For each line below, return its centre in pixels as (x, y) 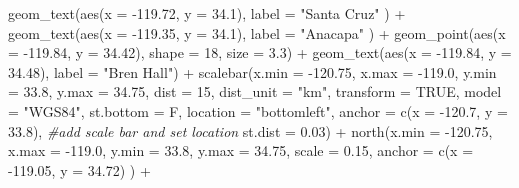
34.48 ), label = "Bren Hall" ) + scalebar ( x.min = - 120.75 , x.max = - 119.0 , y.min (252, 71)
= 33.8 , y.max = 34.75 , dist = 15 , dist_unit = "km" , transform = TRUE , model (255, 91)
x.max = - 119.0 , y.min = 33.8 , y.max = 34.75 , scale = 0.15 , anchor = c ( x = (241, 150)
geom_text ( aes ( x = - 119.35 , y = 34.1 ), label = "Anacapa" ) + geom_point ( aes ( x (257, 32)
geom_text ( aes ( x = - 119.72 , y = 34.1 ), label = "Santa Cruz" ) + (207, 13)
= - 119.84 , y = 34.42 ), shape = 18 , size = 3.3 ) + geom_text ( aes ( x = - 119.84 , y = (260, 52)
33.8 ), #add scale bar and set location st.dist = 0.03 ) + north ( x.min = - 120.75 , (250, 130)
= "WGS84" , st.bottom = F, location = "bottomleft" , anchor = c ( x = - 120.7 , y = (258, 110)
